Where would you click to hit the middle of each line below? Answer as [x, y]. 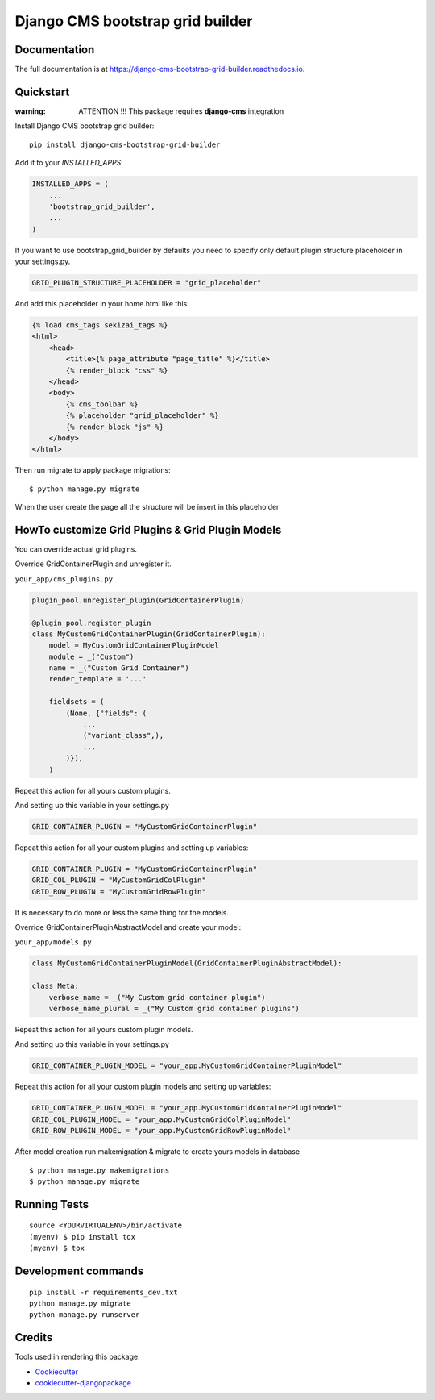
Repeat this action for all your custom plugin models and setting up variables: [143, 1087]
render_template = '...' [98, 679]
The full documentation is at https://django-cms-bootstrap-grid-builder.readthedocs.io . [160, 69]
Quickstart [42, 92]
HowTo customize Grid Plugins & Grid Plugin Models [148, 529]
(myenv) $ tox [57, 1248]
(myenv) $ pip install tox [83, 1237]
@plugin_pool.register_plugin [91, 623]
